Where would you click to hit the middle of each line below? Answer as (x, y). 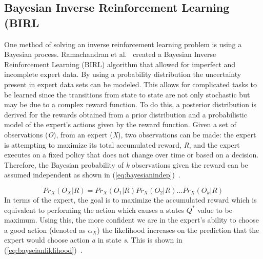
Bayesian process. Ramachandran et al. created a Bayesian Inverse (110, 54)
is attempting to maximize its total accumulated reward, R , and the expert (122, 144)
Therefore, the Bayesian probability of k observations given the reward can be (126, 164)
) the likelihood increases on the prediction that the (178, 230)
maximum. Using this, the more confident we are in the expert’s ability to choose (131, 220)
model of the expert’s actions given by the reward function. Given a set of (120, 124)
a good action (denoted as (45, 230)
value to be (215, 210)
